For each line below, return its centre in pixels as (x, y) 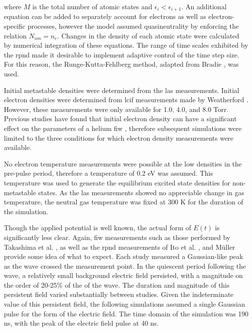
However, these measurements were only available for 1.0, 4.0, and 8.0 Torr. (116, 109)
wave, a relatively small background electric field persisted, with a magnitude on (123, 275)
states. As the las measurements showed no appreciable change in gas (141, 192)
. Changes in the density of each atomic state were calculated (148, 35)
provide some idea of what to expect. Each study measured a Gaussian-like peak (124, 256)
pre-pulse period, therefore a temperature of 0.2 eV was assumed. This (109, 173)
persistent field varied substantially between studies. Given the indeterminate (119, 294)
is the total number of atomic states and (92, 6)
